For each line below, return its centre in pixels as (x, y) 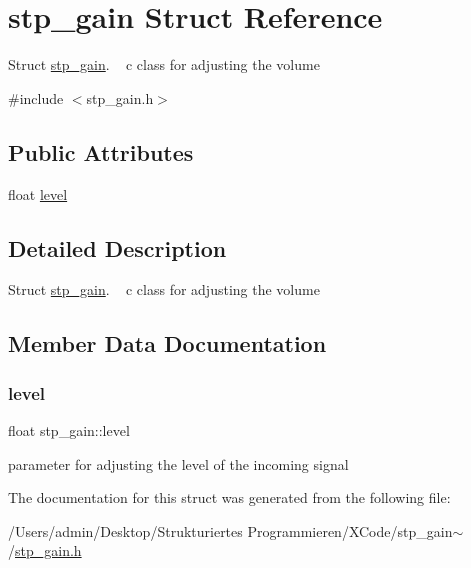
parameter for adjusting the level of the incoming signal (178, 463)
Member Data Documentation (167, 343)
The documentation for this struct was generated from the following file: (229, 497)
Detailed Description (117, 247)
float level (38, 193)
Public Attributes (101, 151)
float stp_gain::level (69, 429)
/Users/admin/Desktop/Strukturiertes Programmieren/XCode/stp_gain (230, 530)
